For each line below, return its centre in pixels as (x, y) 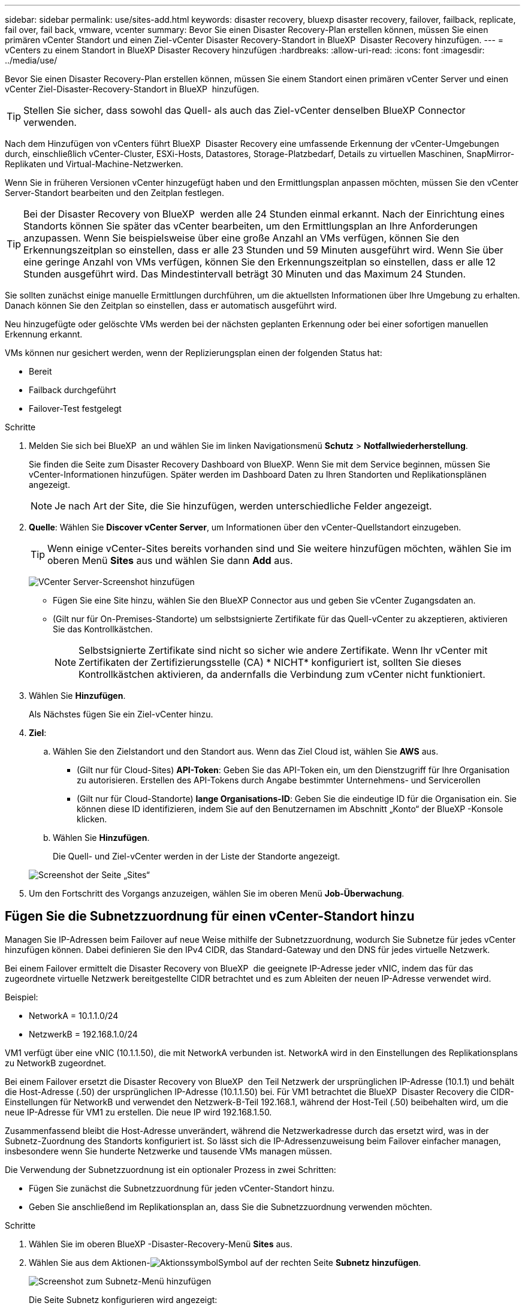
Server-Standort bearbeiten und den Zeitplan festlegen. (114, 193)
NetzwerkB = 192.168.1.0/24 (83, 1034)
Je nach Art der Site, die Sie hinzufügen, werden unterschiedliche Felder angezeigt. (243, 506)
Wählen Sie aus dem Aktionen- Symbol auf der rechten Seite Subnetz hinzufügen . (225, 1262)
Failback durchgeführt (73, 390)
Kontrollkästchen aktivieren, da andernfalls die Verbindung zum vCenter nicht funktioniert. (282, 674)
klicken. (92, 819)
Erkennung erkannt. (44, 334)
